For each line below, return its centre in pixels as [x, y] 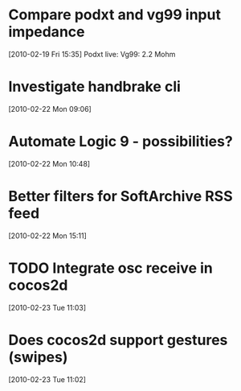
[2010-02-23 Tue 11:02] [47, 379]
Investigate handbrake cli [94, 87]
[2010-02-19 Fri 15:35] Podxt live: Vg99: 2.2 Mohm [92, 54]
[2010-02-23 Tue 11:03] [47, 307]
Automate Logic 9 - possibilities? [120, 142]
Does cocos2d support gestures [118, 340]
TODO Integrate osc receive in [110, 268]
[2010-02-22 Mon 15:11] [47, 236]
